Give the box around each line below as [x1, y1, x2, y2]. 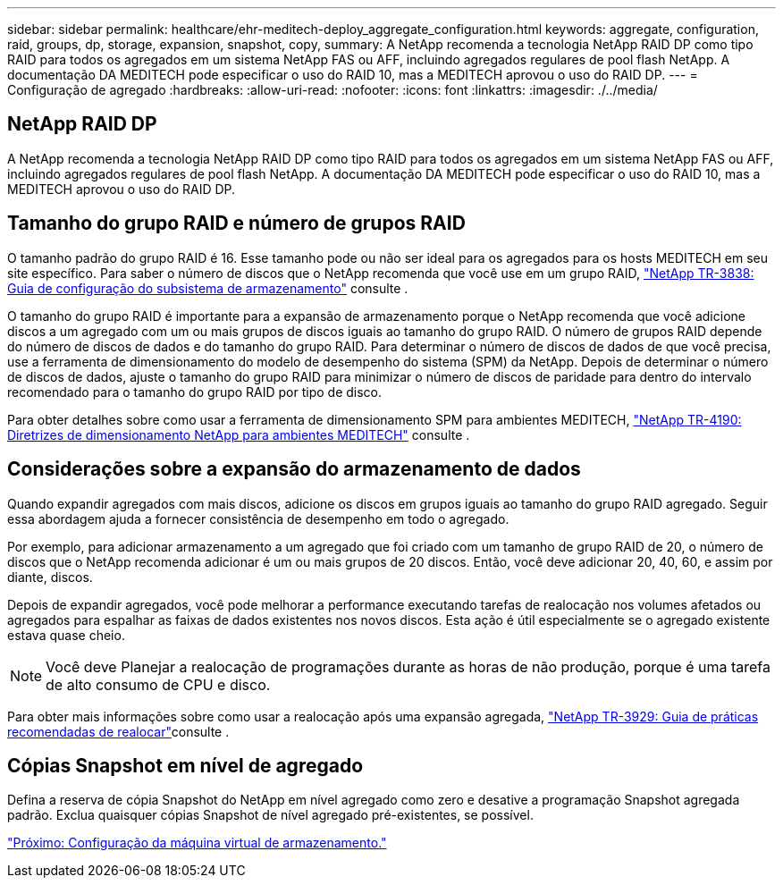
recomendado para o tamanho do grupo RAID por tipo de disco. [7, 383, 383, 400]
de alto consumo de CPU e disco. [46, 675, 271, 694]
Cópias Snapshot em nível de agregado [7, 754, 364, 777]
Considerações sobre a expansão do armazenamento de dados [7, 458, 581, 481]
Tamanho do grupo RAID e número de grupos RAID [7, 212, 466, 235]
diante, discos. [7, 569, 93, 585]
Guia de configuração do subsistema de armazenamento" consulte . [7, 280, 408, 296]
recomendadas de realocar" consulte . [7, 723, 230, 739]
